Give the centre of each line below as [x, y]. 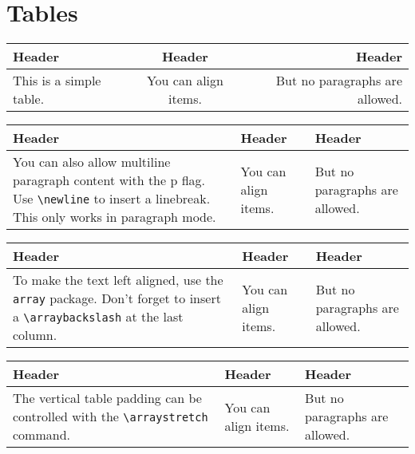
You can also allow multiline [92, 162]
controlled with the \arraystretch [111, 416]
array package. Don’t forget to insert [117, 298]
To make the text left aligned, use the [118, 280]
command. [42, 435]
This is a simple [57, 81]
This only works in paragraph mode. [115, 217]
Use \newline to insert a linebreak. [112, 199]
